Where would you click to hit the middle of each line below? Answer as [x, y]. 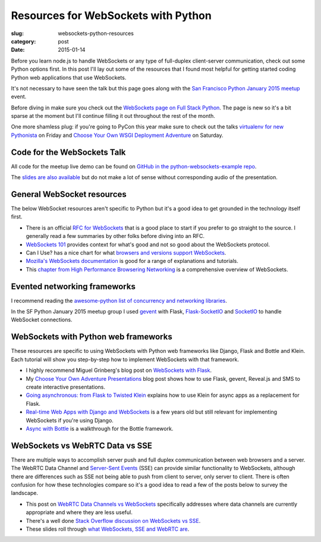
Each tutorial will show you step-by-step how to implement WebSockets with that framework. [125, 359]
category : [23, 41]
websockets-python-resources [96, 33]
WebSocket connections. [42, 320]
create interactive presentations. [65, 387]
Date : [18, 50]
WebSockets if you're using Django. [70, 420]
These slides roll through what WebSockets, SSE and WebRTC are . [108, 529]
